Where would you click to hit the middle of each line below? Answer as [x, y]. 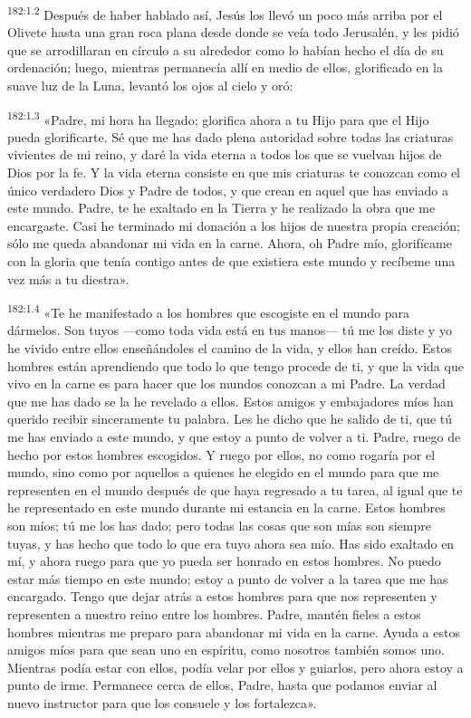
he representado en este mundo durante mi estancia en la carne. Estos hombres [226, 507]
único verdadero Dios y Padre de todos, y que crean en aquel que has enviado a [228, 190]
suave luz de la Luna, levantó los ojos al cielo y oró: [150, 86]
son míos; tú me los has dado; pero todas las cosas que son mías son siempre [219, 525]
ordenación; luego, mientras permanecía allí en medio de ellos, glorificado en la [225, 67]
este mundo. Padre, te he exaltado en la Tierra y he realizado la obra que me [221, 208]
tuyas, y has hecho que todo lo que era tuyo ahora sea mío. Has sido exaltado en [231, 543]
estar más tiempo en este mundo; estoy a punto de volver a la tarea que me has [228, 578]
